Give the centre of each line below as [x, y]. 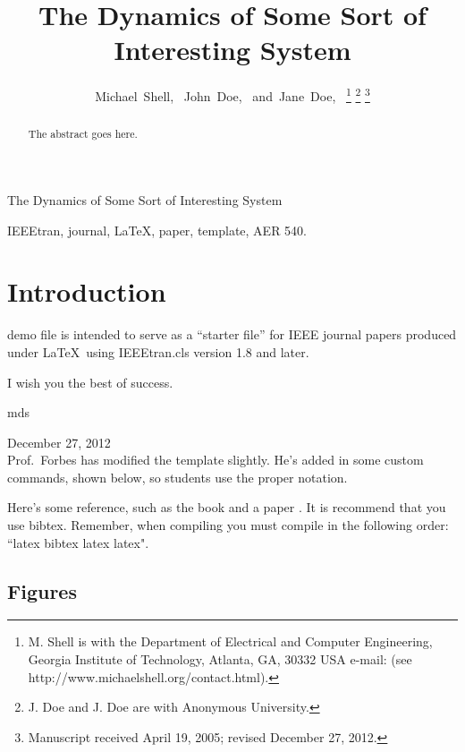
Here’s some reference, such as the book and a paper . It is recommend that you [227, 507]
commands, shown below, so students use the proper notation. [178, 477]
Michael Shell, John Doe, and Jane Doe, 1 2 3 [232, 94]
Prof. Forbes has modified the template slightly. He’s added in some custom [216, 460]
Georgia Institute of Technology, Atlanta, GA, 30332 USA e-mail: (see [220, 659]
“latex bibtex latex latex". [78, 542]
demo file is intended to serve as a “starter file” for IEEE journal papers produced [232, 334]
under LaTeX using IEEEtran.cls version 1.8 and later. [158, 351]
